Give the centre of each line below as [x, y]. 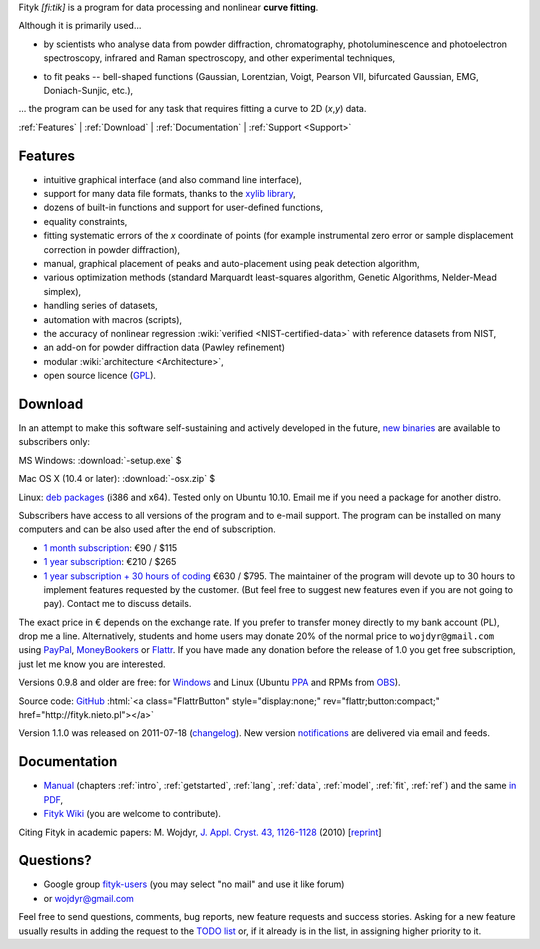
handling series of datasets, [101, 306]
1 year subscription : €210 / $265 [110, 562]
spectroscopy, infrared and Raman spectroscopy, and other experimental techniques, [219, 58]
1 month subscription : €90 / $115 [110, 547]
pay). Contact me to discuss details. [117, 604]
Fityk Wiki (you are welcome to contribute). [132, 814]
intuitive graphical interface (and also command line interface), [172, 179]
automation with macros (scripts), [113, 319]
